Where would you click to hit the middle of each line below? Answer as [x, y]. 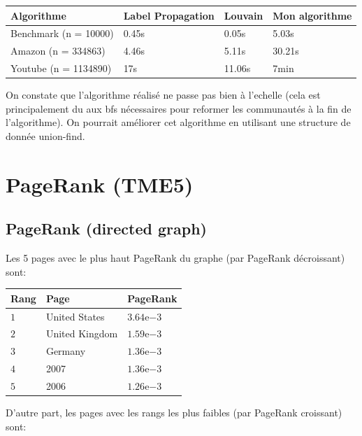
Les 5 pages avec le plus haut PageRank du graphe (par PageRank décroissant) [175, 258]
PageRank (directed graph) [106, 228]
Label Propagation [169, 15]
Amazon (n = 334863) [58, 51]
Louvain [244, 15]
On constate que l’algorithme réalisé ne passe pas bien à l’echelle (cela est [163, 95]
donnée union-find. [45, 135]
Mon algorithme [312, 15]
